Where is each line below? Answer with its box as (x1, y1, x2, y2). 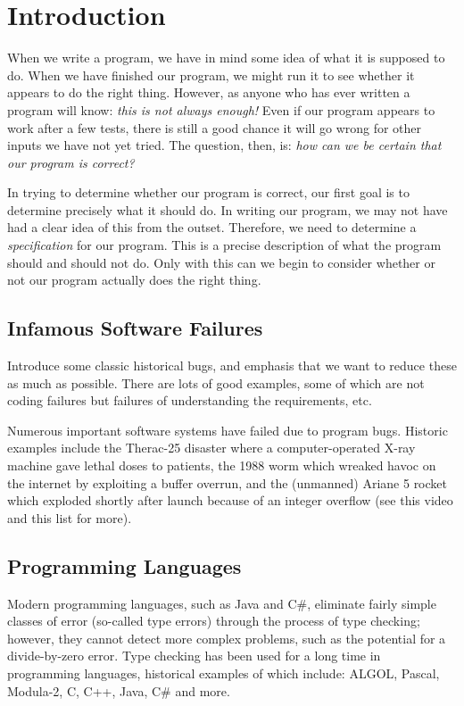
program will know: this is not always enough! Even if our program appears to (7, 100, 435, 119)
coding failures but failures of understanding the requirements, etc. (7, 391, 372, 410)
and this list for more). (7, 508, 132, 527)
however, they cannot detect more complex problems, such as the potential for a (7, 628, 446, 647)
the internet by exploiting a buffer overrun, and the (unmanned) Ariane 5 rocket (7, 473, 447, 492)
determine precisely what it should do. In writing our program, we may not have (7, 200, 448, 219)
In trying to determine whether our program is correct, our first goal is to (7, 183, 410, 202)
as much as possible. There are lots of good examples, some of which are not (7, 373, 425, 392)
